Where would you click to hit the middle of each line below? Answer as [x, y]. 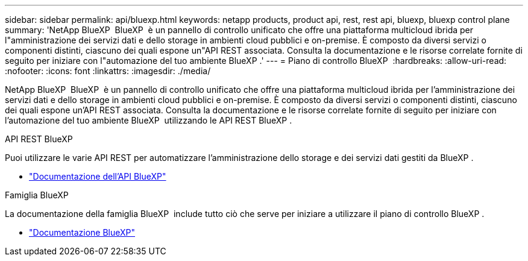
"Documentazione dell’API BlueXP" [98, 176]
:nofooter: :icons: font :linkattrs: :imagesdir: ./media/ [108, 71]
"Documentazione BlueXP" [82, 232]
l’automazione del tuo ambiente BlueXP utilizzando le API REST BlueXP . [149, 120]
